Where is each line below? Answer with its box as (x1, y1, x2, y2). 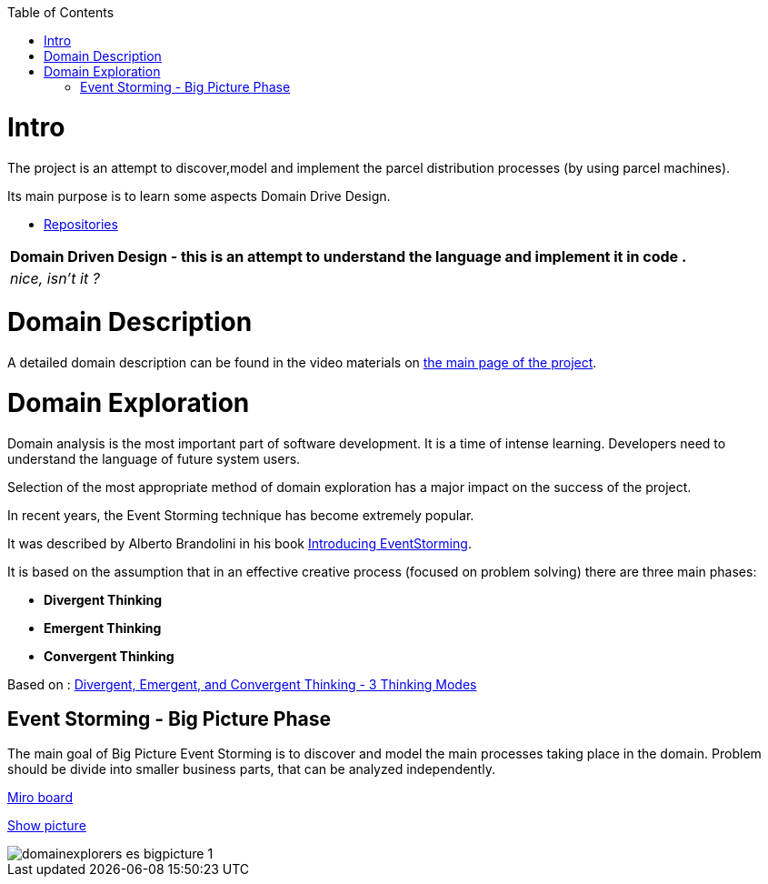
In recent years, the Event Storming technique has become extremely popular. (7, 507, 474, 523)
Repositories (44, 216, 118, 232)
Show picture (7, 818, 86, 834)
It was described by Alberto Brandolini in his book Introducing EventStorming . (7, 535, 472, 551)
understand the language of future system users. (7, 450, 301, 467)
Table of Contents (7, 5, 115, 20)
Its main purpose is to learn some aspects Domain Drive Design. (7, 187, 391, 204)
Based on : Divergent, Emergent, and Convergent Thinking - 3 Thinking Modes (7, 676, 477, 692)
